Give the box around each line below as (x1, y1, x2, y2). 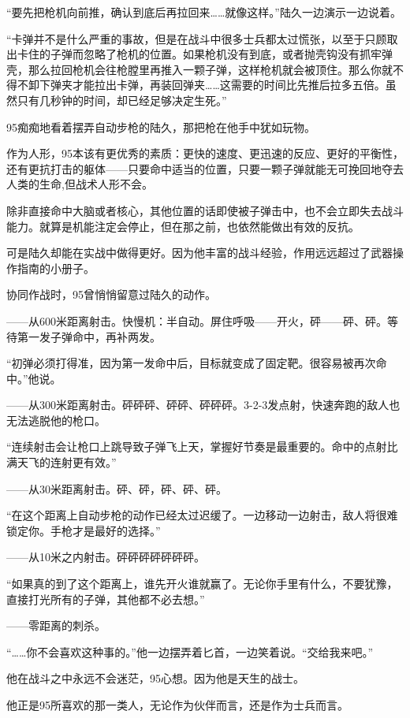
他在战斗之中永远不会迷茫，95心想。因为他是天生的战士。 (6, 670, 304, 686)
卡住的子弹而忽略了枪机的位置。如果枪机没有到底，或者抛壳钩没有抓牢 (17, 46, 382, 62)
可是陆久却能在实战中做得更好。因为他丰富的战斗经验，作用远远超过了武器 (6, 244, 393, 261)
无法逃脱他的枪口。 (6, 411, 106, 428)
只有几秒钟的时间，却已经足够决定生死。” (17, 91, 227, 108)
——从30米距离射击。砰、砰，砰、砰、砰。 (6, 480, 227, 497)
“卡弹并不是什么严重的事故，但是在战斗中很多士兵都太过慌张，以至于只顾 (6, 30, 387, 47)
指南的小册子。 (17, 259, 95, 276)
